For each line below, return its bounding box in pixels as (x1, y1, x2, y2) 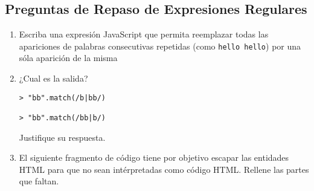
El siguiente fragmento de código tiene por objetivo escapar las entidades (19, 151, 289, 164)
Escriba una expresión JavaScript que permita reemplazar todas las (19, 28, 269, 40)
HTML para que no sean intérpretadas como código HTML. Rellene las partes (19, 163, 309, 175)
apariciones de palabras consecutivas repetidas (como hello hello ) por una (19, 39, 301, 52)
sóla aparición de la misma (19, 51, 118, 64)
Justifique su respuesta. (19, 131, 106, 143)
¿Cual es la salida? (19, 72, 88, 85)
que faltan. (19, 175, 59, 187)
